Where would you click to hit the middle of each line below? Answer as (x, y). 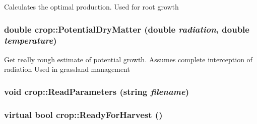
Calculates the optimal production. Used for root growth (91, 7)
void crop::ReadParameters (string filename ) (97, 91)
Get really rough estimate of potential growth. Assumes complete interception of (128, 59)
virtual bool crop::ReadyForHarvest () (83, 114)
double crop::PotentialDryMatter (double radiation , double (127, 29)
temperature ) (30, 40)
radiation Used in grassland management (67, 69)
